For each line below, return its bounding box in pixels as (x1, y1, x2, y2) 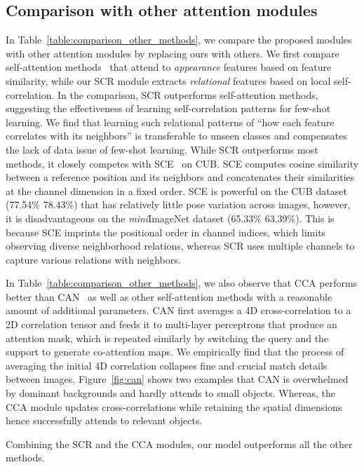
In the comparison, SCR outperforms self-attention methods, (57, 87, 318, 102)
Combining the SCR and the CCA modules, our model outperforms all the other (6, 436, 353, 451)
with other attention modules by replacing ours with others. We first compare (6, 46, 339, 60)
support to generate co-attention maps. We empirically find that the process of (6, 344, 344, 359)
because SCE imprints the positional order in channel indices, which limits (6, 224, 326, 239)
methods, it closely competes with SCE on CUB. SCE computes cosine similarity (6, 156, 359, 170)
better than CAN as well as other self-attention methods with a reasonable (6, 289, 332, 304)
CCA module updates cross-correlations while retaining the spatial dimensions (6, 399, 342, 414)
